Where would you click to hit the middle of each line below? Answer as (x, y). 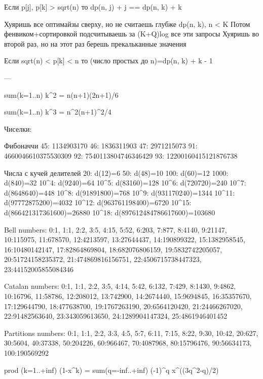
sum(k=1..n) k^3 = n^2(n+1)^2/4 (58, 112)
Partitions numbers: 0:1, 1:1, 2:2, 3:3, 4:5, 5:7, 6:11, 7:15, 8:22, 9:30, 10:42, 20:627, (131, 333)
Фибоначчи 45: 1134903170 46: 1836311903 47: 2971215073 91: (101, 146)
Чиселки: (18, 128)
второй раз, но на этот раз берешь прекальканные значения (95, 43)
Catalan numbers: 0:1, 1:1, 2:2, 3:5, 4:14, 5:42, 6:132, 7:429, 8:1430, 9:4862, (120, 286)
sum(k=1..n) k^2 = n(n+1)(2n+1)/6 (61, 94)
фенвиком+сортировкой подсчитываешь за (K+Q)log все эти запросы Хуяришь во (131, 34)
